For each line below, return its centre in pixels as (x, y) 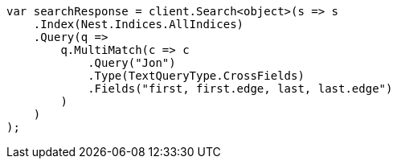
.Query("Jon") (132, 63)
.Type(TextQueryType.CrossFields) (196, 76)
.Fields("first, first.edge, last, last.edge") (240, 89)
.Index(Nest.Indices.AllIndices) (139, 24)
